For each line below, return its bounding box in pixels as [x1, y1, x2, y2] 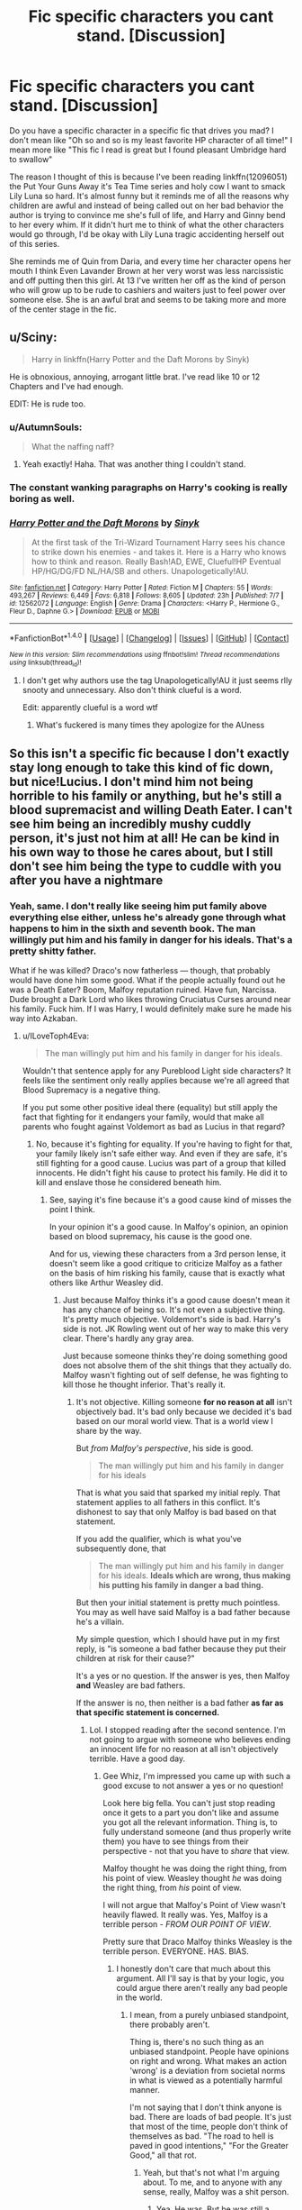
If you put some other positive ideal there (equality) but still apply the [22, 1101, 279, 1112]
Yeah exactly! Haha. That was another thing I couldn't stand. [22, 459, 246, 470]
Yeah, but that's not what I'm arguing [142, 2167, 280, 2178]
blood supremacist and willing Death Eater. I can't [9, 802, 293, 817]
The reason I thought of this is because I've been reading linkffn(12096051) [9, 171, 288, 182]
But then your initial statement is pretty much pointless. [75, 1597, 280, 1608]
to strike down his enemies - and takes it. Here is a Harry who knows [31, 547, 287, 558]
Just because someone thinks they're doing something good [62, 1350, 288, 1361]
